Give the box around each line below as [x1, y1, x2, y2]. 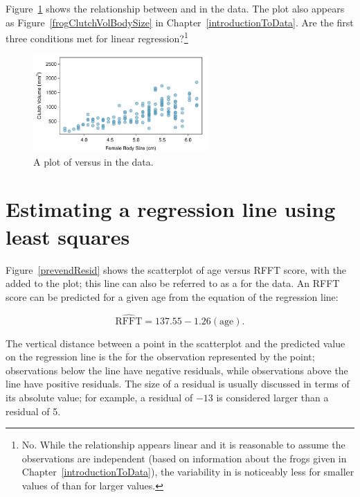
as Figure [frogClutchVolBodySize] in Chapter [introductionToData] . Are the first [6, 15, 354, 29]
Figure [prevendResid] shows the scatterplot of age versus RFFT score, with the [6, 262, 347, 277]
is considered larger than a [216, 390, 329, 404]
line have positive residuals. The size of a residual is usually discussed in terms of [6, 376, 350, 391]
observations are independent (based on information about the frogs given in [21, 451, 347, 465]
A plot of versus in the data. [33, 154, 154, 168]
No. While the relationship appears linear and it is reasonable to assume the [21, 437, 345, 452]
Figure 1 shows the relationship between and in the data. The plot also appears [6, 1, 345, 15]
